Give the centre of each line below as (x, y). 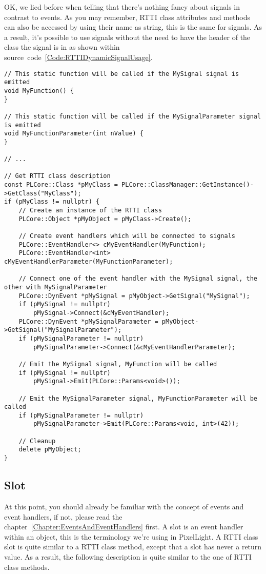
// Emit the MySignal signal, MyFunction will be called (118, 364)
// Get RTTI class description (57, 176)
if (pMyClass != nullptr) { (52, 202)
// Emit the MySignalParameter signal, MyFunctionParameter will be (138, 398)
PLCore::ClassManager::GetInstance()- (188, 185)
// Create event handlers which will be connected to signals (127, 236)
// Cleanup (37, 441)
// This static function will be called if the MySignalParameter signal (133, 116)
